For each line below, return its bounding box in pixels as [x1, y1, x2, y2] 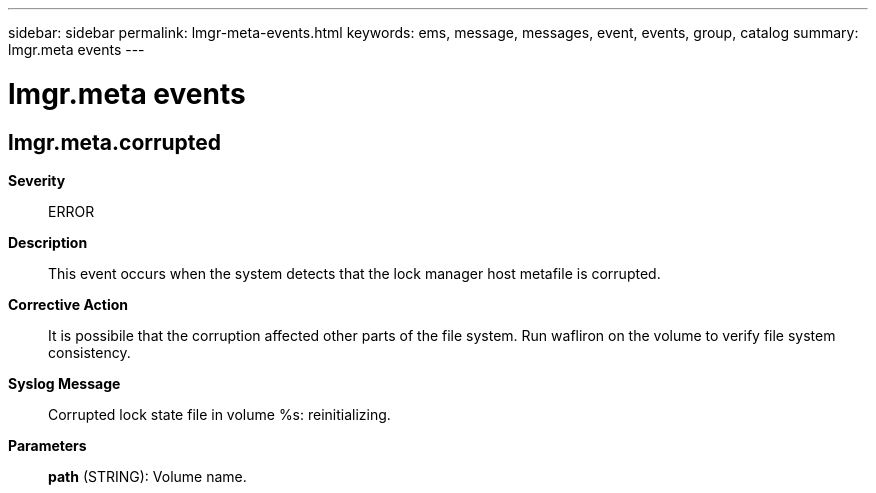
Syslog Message [8, 374, 121, 392]
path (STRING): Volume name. [48, 467, 247, 485]
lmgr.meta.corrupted [8, 129, 222, 155]
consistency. [48, 343, 131, 361]
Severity [8, 171, 66, 189]
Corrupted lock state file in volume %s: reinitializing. [48, 405, 391, 423]
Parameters [8, 436, 87, 454]
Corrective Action [8, 295, 128, 313]
